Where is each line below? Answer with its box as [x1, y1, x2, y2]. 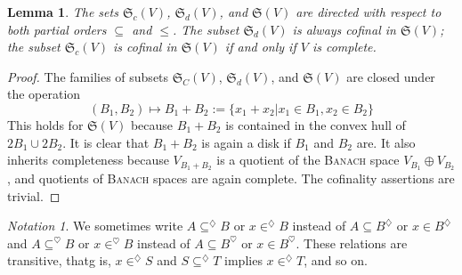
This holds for [7, 115, 84, 133]
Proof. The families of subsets [7, 67, 169, 85]
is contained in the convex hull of [225, 115, 406, 133]
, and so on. [304, 251, 368, 270]
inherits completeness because [7, 150, 169, 169]
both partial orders [7, 20, 107, 38]
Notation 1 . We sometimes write [7, 216, 183, 235]
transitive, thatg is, [7, 251, 111, 270]
